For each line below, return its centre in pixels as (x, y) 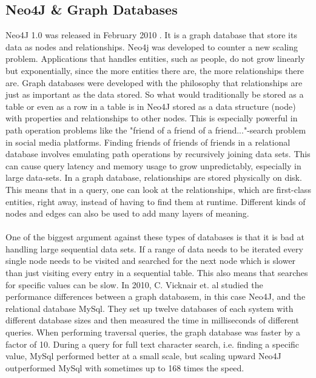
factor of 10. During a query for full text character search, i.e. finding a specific (153, 344)
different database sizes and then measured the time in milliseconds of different (152, 320)
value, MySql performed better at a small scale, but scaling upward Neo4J (143, 356)
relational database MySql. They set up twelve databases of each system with (150, 308)
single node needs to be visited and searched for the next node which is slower (151, 261)
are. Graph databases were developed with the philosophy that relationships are (154, 82)
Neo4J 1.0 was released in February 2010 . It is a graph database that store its (151, 35)
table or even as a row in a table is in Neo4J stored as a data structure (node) (151, 106)
